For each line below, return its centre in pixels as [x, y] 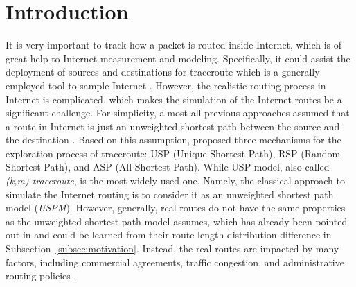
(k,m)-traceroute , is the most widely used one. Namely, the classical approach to [175, 181]
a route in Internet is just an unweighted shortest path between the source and [173, 126]
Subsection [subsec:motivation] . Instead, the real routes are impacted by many [172, 249]
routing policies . [41, 276]
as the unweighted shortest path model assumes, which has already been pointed [177, 221]
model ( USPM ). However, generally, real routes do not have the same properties [176, 208]
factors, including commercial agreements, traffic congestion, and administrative [175, 262]
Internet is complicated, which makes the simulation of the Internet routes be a [174, 99]
